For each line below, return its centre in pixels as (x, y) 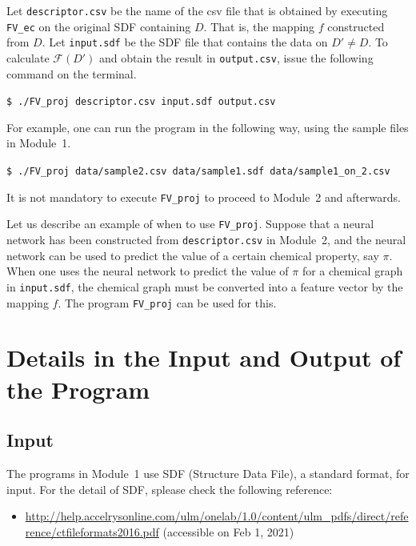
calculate (28, 57)
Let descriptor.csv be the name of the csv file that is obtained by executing (197, 10)
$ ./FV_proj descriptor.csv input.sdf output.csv (141, 102)
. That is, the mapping (259, 26)
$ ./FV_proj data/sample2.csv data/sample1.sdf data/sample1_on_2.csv (198, 172)
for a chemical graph (352, 271)
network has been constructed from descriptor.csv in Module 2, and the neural (206, 240)
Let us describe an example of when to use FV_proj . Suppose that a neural (190, 224)
